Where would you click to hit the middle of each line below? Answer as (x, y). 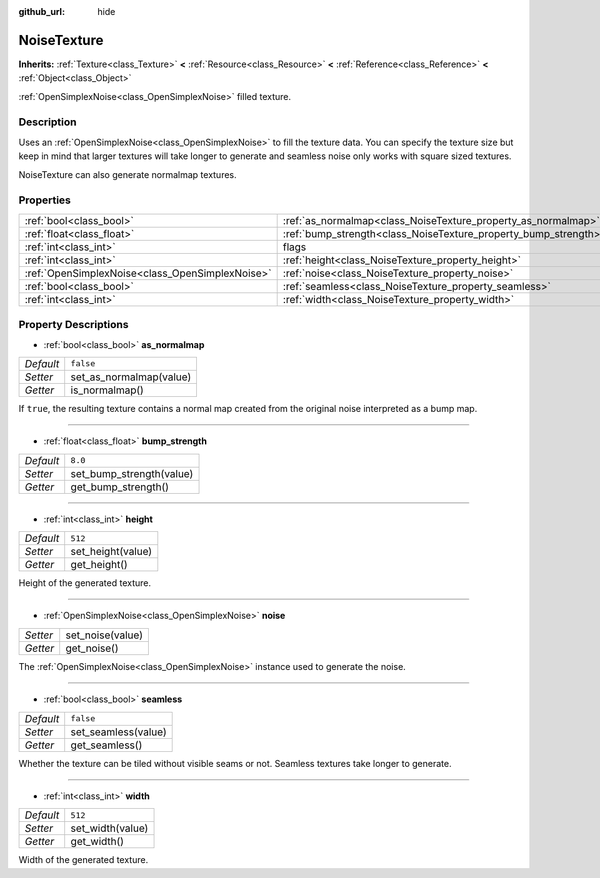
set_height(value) (111, 552)
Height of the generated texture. (85, 583)
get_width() (97, 842)
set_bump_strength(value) (132, 473)
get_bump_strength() (120, 487)
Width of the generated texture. (83, 860)
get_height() (99, 565)
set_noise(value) (104, 635)
